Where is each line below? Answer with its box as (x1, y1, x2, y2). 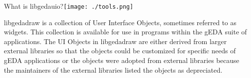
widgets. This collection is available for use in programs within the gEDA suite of (4, 27, 247, 37)
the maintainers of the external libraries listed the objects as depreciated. (4, 64, 223, 75)
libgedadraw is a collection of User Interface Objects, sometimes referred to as (4, 17, 237, 27)
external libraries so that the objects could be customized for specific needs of (4, 46, 236, 56)
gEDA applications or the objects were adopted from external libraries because (4, 55, 239, 65)
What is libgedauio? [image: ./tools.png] (4, 1, 134, 11)
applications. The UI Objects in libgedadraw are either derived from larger (4, 36, 227, 46)
